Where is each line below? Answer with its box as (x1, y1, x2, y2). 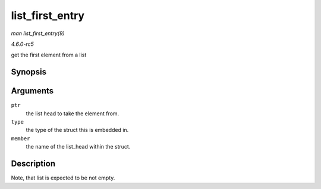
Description (11, 159, 56, 169)
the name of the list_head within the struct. (26, 143, 131, 150)
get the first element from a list (11, 51, 87, 59)
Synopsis (11, 67, 47, 77)
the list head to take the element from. (26, 110, 119, 117)
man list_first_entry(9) (11, 30, 65, 37)
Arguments (11, 86, 54, 96)
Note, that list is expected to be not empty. (11, 174, 115, 181)
